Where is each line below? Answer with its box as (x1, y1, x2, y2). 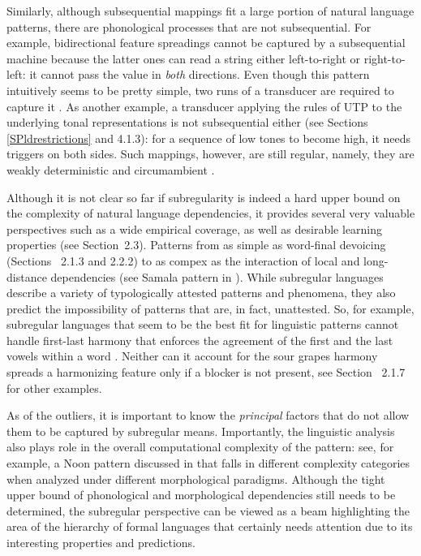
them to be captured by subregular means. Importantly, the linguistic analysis (6, 422, 395, 439)
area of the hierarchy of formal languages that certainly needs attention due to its (6, 518, 413, 535)
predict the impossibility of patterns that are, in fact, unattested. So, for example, (6, 300, 415, 317)
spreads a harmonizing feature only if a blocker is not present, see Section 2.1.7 (6, 364, 406, 381)
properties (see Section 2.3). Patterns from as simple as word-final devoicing (6, 236, 386, 253)
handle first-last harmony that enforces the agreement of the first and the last (6, 331, 393, 348)
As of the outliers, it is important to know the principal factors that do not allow (6, 407, 410, 424)
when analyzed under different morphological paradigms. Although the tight (6, 470, 385, 487)
